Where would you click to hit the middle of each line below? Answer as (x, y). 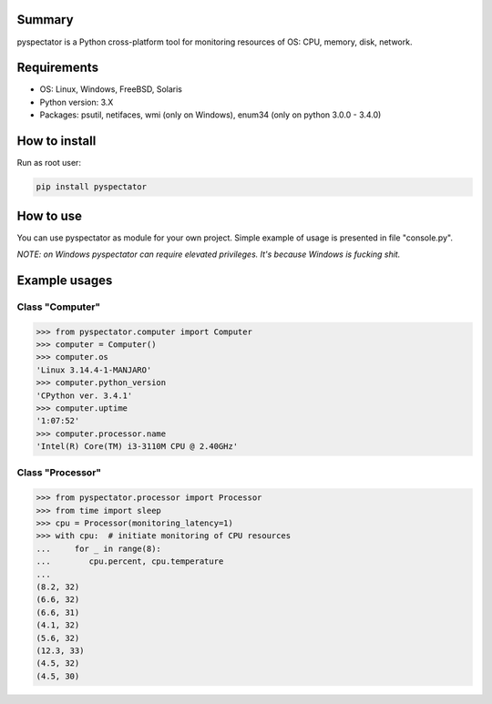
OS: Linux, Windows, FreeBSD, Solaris (111, 89)
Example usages (65, 280)
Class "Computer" (59, 307)
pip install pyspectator (92, 187)
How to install (56, 141)
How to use (49, 215)
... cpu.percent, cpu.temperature (130, 561)
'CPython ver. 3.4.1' (84, 395)
